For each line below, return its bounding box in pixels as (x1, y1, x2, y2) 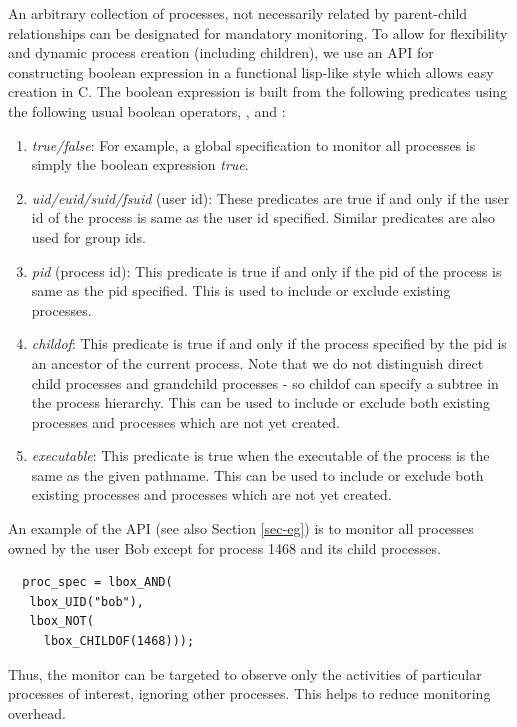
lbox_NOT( (29, 614, 94, 629)
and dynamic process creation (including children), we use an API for (8, 42, 434, 63)
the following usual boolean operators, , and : (8, 100, 286, 121)
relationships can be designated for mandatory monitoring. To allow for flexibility (8, 22, 508, 43)
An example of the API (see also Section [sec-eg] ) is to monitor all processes (8, 518, 474, 539)
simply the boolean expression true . (31, 154, 249, 175)
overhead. (8, 702, 66, 723)
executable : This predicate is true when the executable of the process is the (31, 445, 490, 466)
